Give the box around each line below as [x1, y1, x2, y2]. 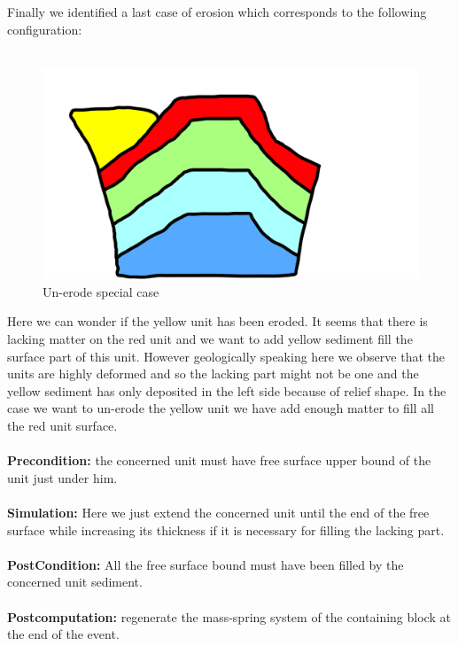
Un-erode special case [43, 282, 159, 300]
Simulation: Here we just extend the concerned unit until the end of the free [7, 503, 430, 521]
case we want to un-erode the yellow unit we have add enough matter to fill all [7, 399, 434, 417]
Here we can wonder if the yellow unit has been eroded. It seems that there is [7, 312, 428, 331]
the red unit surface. [7, 416, 118, 435]
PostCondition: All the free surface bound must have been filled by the [7, 555, 404, 573]
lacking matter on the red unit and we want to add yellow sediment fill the [7, 330, 413, 348]
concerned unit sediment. [7, 572, 143, 591]
